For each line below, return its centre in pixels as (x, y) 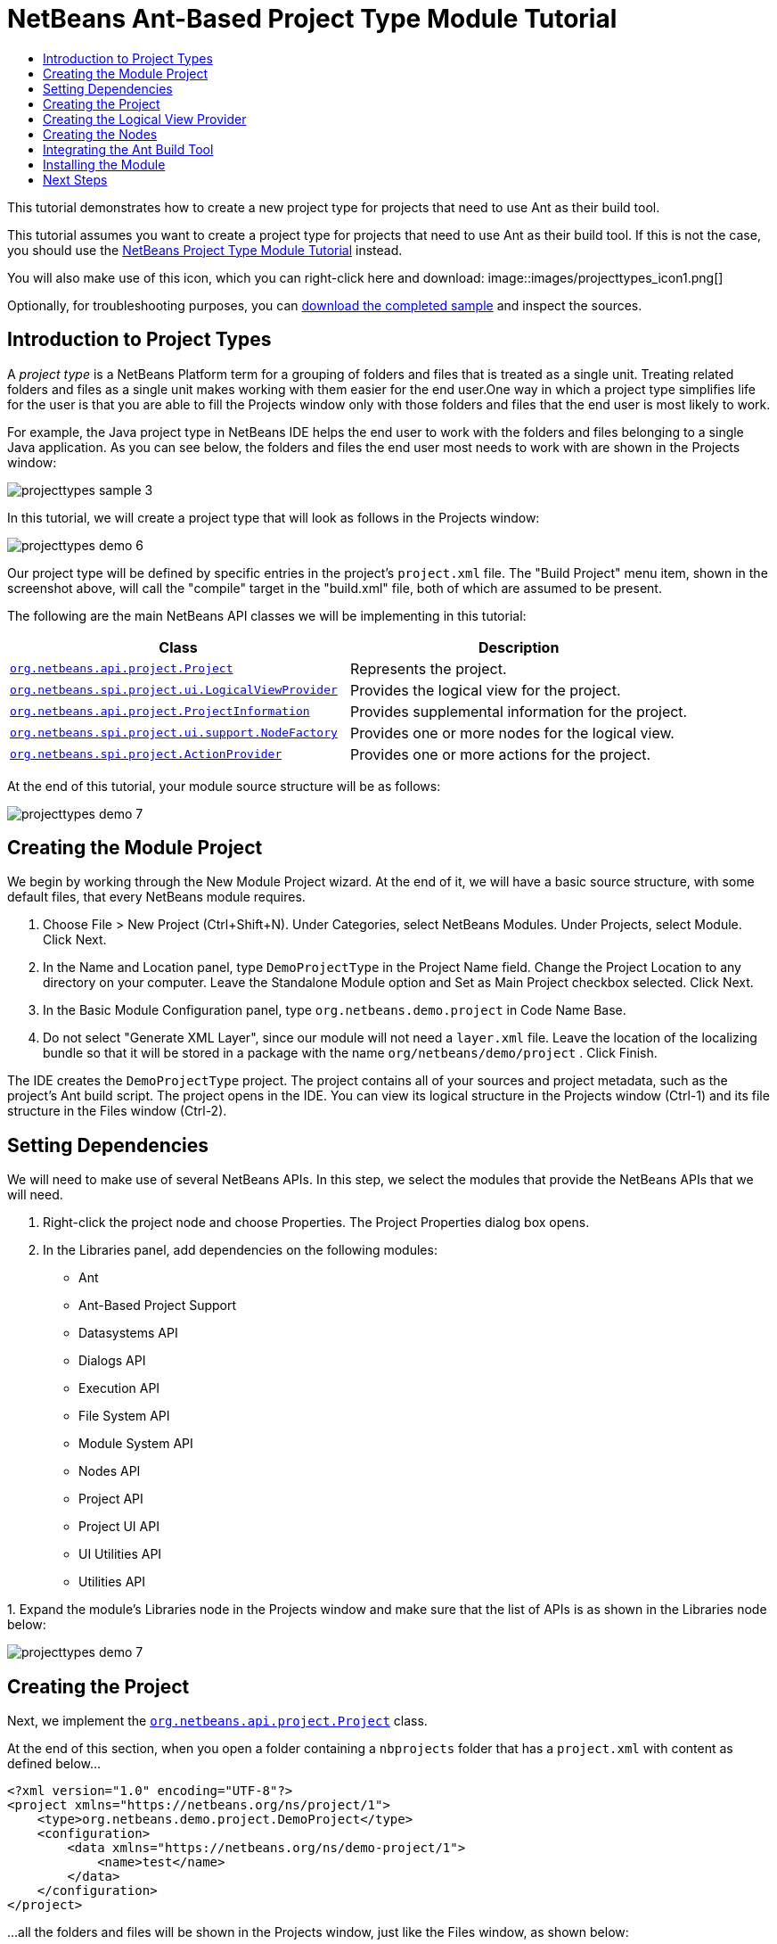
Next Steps (75, 179)
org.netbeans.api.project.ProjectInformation (160, 712)
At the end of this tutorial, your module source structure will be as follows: (224, 786)
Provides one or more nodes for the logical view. (512, 733)
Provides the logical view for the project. (486, 690)
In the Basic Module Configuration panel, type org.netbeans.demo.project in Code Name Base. (335, 1010)
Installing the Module (104, 164)
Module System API (136, 1444)
